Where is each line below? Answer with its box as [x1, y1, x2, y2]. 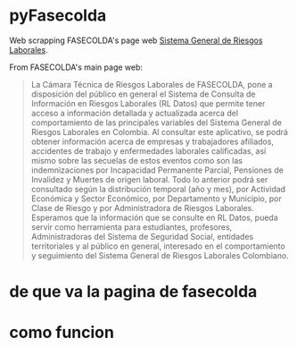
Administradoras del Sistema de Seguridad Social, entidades [30, 231, 254, 241]
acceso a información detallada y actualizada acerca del [30, 107, 239, 118]
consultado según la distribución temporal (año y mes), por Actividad [30, 183, 286, 194]
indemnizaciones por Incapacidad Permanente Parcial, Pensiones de [30, 165, 284, 175]
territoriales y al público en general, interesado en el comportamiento [30, 241, 285, 251]
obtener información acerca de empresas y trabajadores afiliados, [30, 136, 275, 147]
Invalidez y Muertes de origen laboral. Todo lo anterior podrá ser [30, 173, 268, 184]
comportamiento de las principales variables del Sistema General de [30, 117, 283, 128]
